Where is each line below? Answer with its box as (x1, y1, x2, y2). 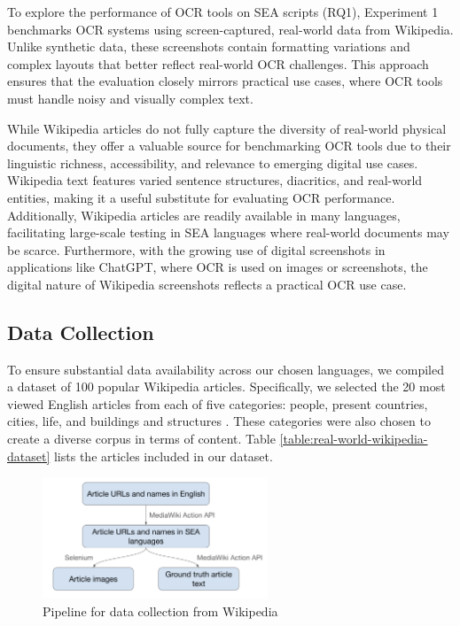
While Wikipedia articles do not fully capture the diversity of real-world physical (7, 119, 447, 137)
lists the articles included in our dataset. (53, 446, 273, 465)
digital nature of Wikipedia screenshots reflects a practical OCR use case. (7, 274, 407, 293)
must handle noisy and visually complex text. (7, 89, 253, 107)
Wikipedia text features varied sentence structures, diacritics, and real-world (7, 171, 423, 189)
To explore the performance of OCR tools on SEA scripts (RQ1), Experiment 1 (7, 3, 439, 20)
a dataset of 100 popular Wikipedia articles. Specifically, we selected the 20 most (7, 377, 446, 396)
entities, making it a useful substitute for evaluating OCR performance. (7, 188, 395, 206)
